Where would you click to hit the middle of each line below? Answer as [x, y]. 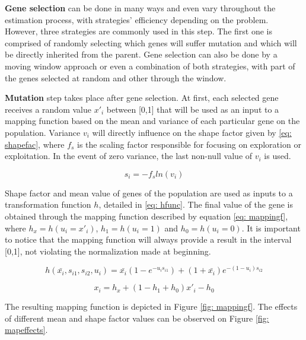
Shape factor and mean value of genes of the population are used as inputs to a [149, 193]
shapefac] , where [35, 144]
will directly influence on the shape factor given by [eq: [192, 132]
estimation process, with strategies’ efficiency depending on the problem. [137, 19]
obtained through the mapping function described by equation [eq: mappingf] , [146, 216]
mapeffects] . [26, 330]
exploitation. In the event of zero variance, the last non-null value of [129, 156]
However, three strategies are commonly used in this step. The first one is [138, 31]
